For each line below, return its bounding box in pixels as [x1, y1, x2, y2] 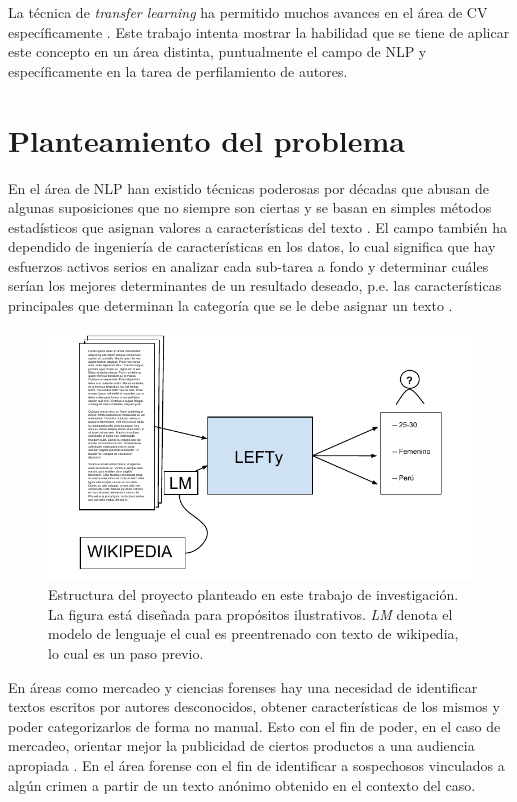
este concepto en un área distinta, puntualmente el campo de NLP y [8, 41, 427, 62]
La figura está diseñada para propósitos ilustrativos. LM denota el [48, 603, 453, 624]
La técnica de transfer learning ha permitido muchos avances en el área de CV [8, 2, 488, 22]
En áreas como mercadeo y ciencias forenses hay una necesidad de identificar [8, 676, 478, 697]
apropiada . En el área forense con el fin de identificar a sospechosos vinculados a [8, 755, 505, 775]
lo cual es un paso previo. [48, 643, 204, 664]
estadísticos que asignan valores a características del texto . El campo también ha [8, 216, 507, 237]
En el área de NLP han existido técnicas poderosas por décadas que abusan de [8, 177, 490, 198]
